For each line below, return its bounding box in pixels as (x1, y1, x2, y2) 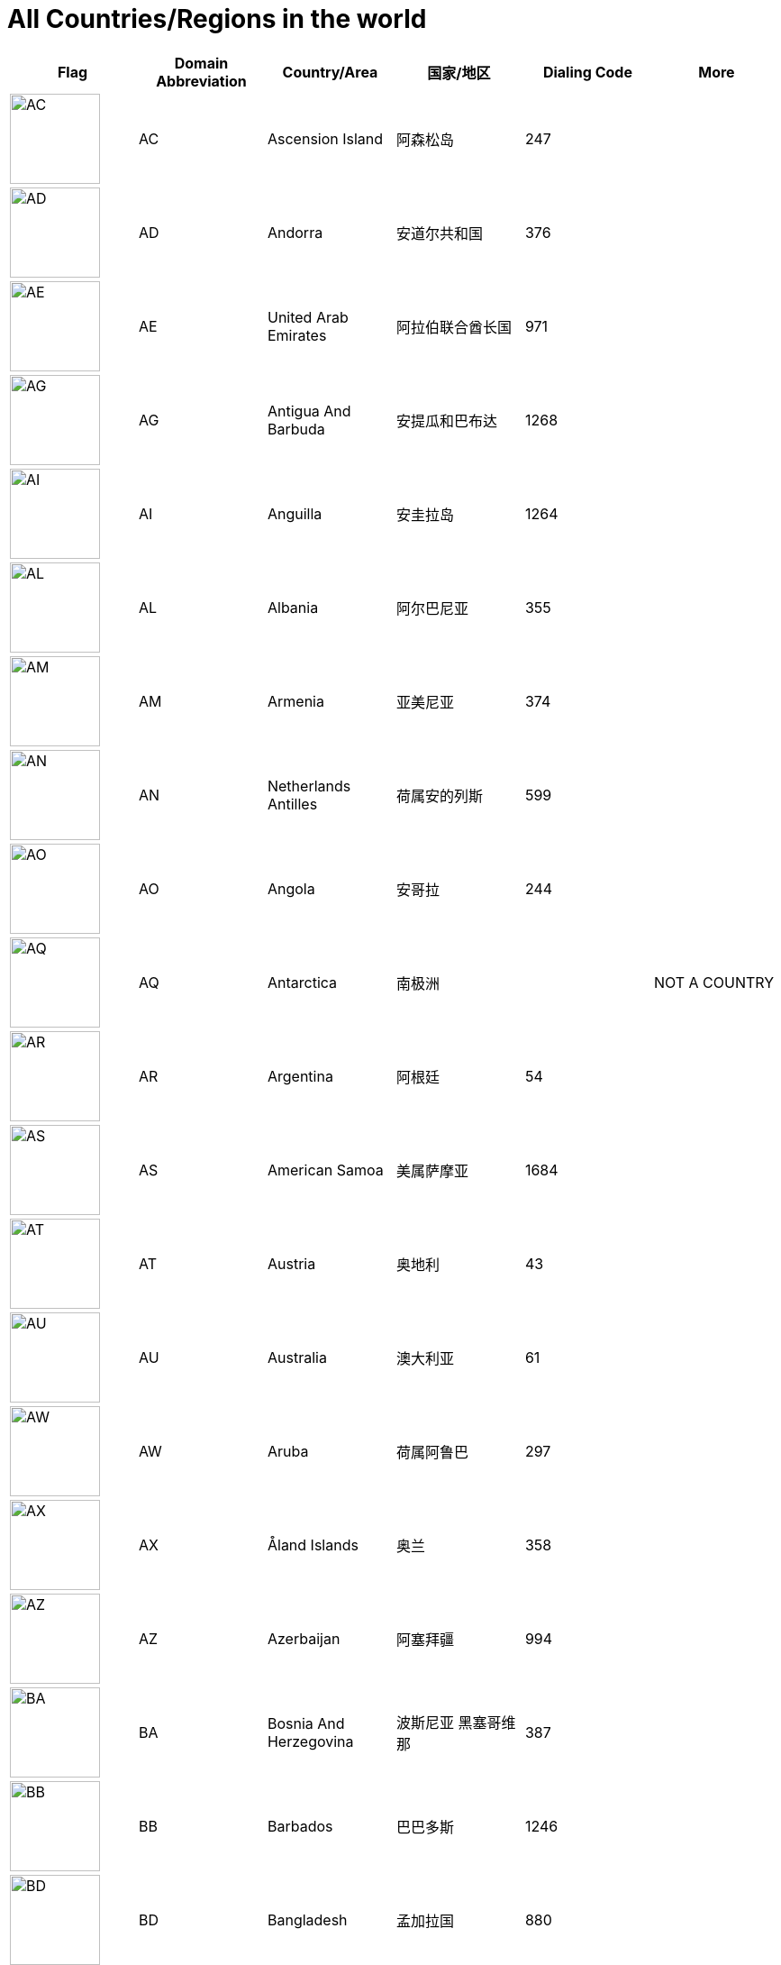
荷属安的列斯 (395, 786, 483, 805)
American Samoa (267, 1160, 384, 1179)
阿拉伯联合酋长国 (395, 317, 512, 336)
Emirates (267, 325, 327, 344)
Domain (174, 53, 229, 72)
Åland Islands (267, 1535, 359, 1554)
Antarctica (267, 973, 338, 992)
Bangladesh (267, 1910, 348, 1929)
